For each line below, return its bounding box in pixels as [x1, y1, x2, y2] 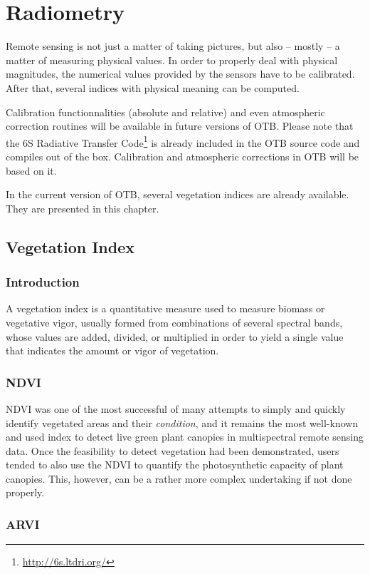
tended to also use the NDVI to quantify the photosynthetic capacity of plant [6, 457, 344, 472]
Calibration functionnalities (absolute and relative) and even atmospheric [6, 104, 325, 119]
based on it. [6, 163, 57, 178]
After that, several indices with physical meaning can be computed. [6, 80, 300, 95]
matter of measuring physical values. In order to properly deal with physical [6, 52, 338, 67]
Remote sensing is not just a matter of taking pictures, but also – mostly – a [6, 39, 340, 53]
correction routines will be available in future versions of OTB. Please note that [6, 118, 354, 133]
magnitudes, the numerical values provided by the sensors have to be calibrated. [6, 66, 355, 81]
